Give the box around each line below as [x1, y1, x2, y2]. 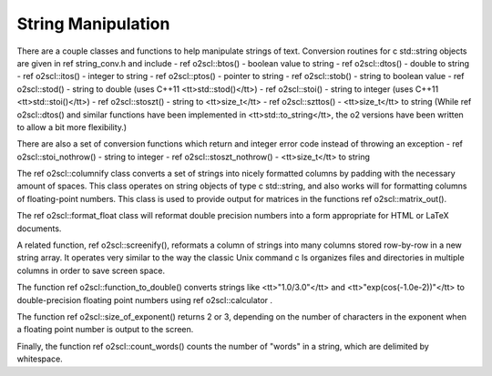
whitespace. [16, 353, 63, 364]
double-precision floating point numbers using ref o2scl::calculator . [16, 294, 273, 305]
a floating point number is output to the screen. [16, 324, 194, 335]
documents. [16, 223, 62, 234]
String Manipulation [16, 14, 170, 34]
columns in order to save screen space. [16, 265, 166, 276]
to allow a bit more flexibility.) [16, 121, 128, 132]
